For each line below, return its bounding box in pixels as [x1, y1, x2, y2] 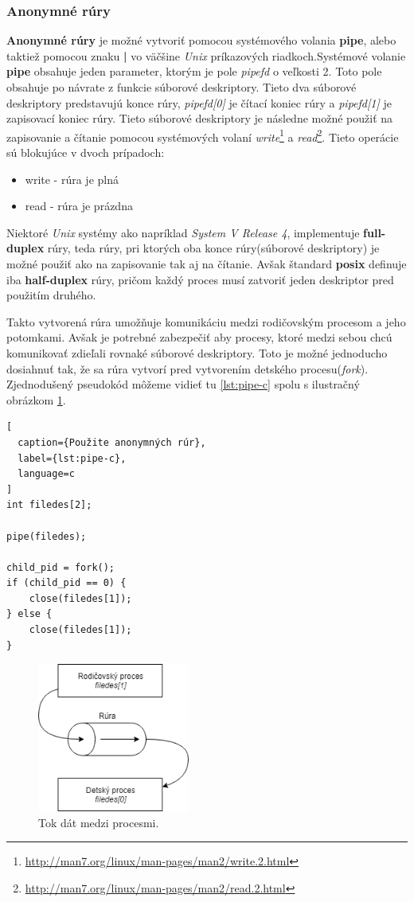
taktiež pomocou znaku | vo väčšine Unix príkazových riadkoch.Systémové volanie [6, 47, 406, 64]
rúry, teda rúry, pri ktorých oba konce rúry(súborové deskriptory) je [47, 240, 380, 256]
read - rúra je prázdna [25, 197, 133, 214]
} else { [6, 608, 53, 620]
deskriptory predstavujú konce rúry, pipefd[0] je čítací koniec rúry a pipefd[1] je [6, 94, 392, 111]
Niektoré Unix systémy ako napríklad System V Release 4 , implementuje [6, 224, 360, 240]
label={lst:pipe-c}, [18, 452, 127, 464]
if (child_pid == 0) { [6, 577, 127, 589]
